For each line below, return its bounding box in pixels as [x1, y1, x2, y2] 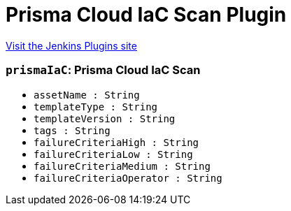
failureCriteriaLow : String [34, 148, 193, 160]
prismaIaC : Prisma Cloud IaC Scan [6, 63, 201, 78]
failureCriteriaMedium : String [34, 160, 211, 172]
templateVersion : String [34, 112, 176, 124]
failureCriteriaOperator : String [34, 172, 222, 184]
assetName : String [34, 89, 140, 101]
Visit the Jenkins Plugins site [6, 39, 137, 52]
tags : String [34, 124, 111, 136]
